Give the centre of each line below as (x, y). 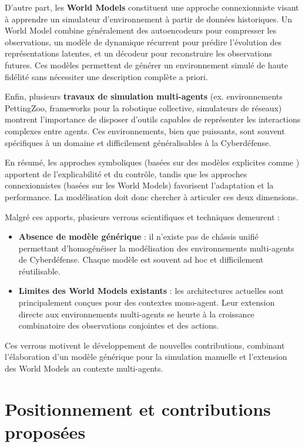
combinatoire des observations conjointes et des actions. (119, 325)
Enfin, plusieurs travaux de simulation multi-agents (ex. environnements (144, 96)
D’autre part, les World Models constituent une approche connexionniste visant (152, 7)
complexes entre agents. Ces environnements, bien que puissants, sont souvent (145, 130)
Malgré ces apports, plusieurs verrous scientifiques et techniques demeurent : (142, 216)
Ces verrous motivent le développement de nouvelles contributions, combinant (145, 345)
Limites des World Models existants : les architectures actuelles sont (151, 291)
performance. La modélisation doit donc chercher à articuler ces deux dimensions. (152, 196)
